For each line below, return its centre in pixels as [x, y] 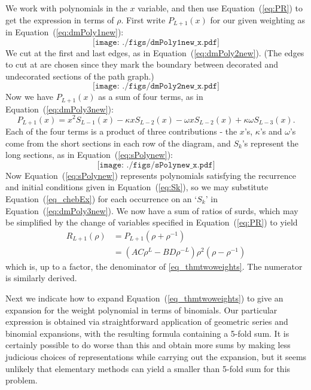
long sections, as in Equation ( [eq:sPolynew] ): [89, 155]
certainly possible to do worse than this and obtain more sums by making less [148, 345]
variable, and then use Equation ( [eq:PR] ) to [220, 8]
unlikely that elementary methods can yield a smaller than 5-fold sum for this [148, 368]
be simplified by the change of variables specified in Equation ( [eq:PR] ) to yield [152, 222]
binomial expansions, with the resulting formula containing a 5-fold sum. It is [147, 333]
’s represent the [270, 143]
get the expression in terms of [60, 19]
